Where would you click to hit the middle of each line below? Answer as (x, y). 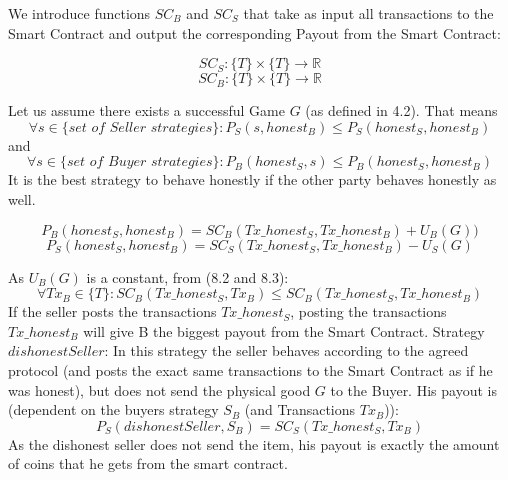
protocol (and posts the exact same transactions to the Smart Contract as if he (250, 369)
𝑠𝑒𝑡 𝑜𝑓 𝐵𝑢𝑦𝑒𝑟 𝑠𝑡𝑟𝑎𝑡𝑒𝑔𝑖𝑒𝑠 (139, 162)
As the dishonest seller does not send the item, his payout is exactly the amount (254, 443)
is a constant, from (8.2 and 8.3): (187, 276)
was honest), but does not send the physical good (159, 389)
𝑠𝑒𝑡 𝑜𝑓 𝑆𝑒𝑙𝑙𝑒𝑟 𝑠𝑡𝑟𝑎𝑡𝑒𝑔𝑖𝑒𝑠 (140, 127)
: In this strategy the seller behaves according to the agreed (286, 350)
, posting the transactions (368, 311)
